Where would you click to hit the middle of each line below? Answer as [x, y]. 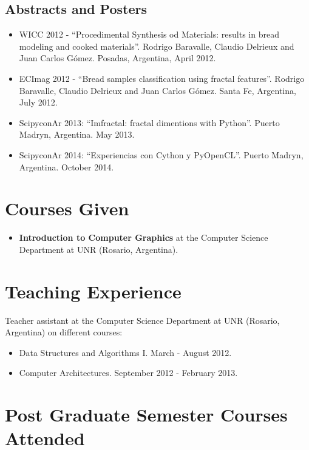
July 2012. [38, 102]
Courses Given [67, 208]
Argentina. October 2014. [66, 166]
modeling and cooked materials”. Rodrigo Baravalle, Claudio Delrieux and [157, 46]
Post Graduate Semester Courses [146, 415]
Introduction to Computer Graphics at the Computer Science [144, 237]
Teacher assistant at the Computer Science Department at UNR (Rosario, [142, 320]
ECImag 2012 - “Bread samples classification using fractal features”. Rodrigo [162, 78]
